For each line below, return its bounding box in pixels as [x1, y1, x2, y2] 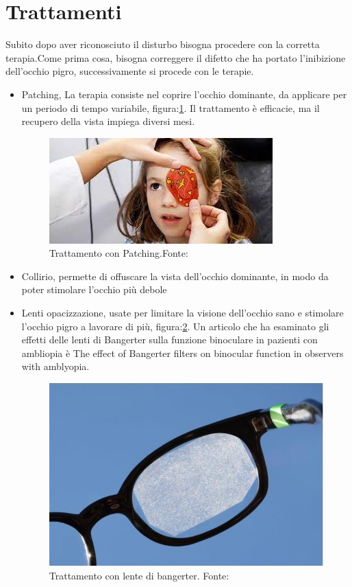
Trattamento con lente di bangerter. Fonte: [49, 568, 229, 582]
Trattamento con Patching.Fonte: [49, 246, 188, 260]
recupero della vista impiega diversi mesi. [21, 114, 195, 128]
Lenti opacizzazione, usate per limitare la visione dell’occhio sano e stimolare [21, 306, 344, 320]
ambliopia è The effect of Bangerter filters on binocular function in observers [21, 345, 344, 360]
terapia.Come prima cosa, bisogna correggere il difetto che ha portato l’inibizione [5, 50, 346, 65]
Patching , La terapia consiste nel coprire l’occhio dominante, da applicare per [21, 87, 347, 101]
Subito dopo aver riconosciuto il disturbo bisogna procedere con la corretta [5, 37, 320, 51]
